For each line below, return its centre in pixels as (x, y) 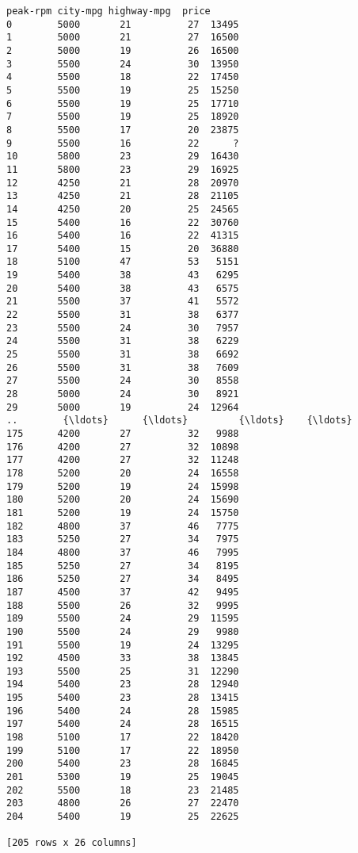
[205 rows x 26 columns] (72, 843)
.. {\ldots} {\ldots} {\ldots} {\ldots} (179, 421)
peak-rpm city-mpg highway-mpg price (109, 11)
